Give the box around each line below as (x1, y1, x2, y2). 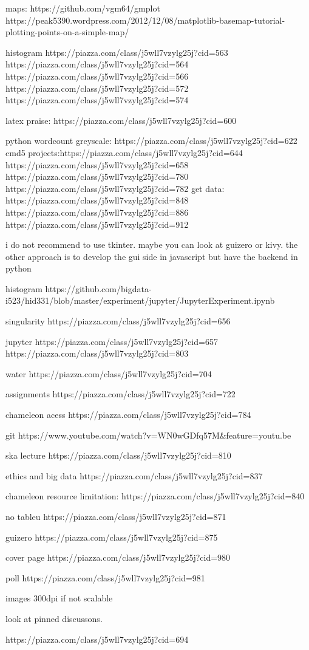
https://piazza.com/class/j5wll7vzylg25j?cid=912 (5, 217, 189, 230)
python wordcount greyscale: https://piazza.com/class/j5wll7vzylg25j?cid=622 (5, 134, 297, 147)
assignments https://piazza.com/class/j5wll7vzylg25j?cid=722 (5, 388, 236, 400)
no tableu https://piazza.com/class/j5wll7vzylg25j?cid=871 (5, 510, 226, 522)
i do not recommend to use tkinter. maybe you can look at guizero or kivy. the (5, 238, 298, 251)
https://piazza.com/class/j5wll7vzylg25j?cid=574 (5, 94, 189, 106)
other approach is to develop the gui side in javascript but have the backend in (5, 250, 298, 262)
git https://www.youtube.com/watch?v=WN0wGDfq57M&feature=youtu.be (5, 428, 291, 441)
